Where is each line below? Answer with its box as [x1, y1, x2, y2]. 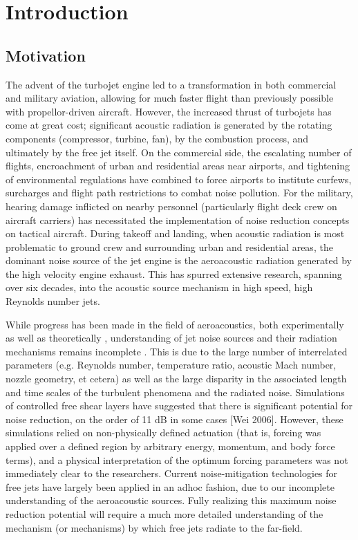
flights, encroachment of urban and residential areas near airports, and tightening [6, 158, 350, 173]
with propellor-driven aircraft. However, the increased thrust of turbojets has [6, 104, 332, 118]
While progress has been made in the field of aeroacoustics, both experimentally [6, 317, 344, 331]
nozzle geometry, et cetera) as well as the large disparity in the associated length [6, 371, 347, 386]
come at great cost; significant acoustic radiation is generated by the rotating [6, 118, 332, 132]
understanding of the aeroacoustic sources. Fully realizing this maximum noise [6, 493, 337, 508]
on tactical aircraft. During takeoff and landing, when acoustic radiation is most [6, 226, 345, 241]
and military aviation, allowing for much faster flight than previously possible [6, 91, 334, 105]
